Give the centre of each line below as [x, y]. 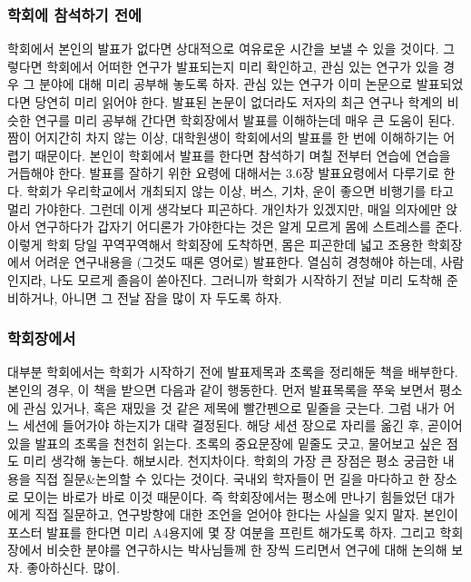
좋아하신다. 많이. [74, 567]
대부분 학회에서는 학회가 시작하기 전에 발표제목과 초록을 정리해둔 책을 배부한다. [233, 372]
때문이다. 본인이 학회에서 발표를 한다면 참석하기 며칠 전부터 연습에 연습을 [243, 155]
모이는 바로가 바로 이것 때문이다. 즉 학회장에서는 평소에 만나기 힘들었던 [225, 496]
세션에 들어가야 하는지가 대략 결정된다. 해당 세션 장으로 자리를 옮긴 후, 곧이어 [243, 425]
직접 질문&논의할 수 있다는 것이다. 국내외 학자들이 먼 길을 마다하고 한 [232, 478]
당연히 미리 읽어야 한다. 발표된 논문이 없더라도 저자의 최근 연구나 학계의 [239, 102]
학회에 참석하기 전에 [74, 14]
